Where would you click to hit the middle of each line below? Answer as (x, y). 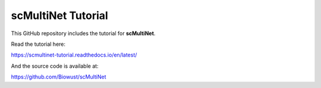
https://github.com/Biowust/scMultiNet (59, 77)
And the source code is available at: (55, 66)
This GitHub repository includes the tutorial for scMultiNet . (83, 33)
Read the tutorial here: (38, 44)
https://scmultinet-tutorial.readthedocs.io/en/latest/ (74, 55)
